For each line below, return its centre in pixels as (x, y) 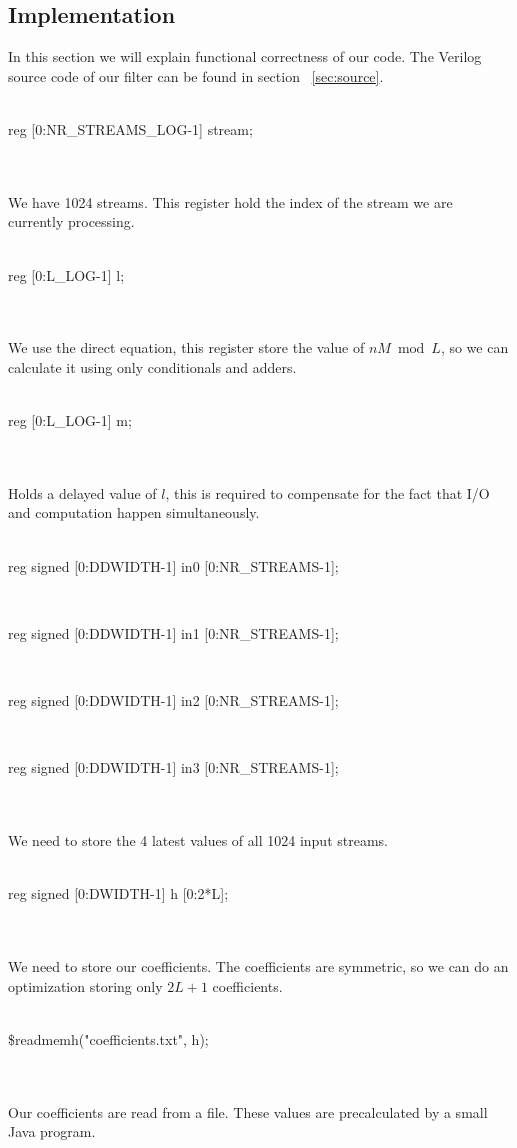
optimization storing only (85, 985)
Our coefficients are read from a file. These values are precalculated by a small (248, 1111)
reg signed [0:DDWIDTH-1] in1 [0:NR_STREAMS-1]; (173, 632)
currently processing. (71, 221)
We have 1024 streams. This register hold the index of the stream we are (230, 201)
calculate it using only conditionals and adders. (152, 366)
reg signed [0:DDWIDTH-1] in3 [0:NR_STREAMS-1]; (173, 767)
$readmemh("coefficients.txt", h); (108, 1038)
